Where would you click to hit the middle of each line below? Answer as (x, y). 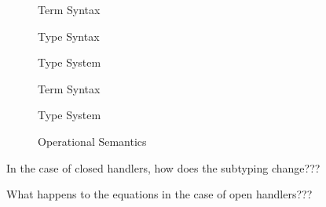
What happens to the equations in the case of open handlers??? (159, 194)
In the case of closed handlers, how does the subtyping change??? (163, 167)
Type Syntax (69, 36)
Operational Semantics (92, 141)
